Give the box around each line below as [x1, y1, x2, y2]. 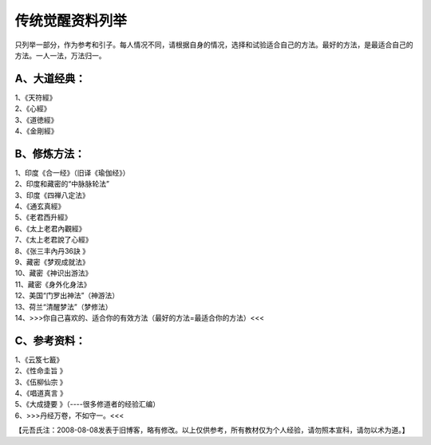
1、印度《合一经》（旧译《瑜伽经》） [14, 167, 130, 177]
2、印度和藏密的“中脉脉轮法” [14, 179, 109, 189]
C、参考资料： [14, 333, 86, 347]
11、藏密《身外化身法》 [14, 279, 91, 289]
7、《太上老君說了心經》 [14, 235, 93, 245]
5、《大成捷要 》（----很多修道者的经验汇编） [14, 400, 160, 409]
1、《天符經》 [14, 93, 57, 102]
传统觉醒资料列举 [14, 12, 128, 30]
